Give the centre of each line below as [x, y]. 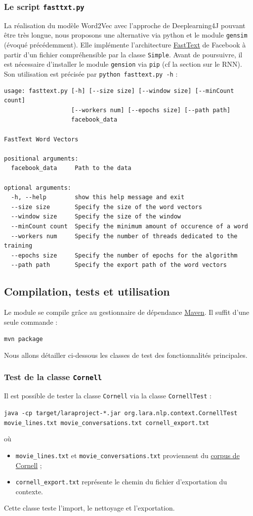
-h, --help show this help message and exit [98, 197]
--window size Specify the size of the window [96, 217]
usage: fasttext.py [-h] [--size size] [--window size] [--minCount [119, 91]
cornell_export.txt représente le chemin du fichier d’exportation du [121, 482]
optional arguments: [38, 188]
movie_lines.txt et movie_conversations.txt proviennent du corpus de [127, 455]
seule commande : [31, 322]
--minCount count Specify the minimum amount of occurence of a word [129, 226]
